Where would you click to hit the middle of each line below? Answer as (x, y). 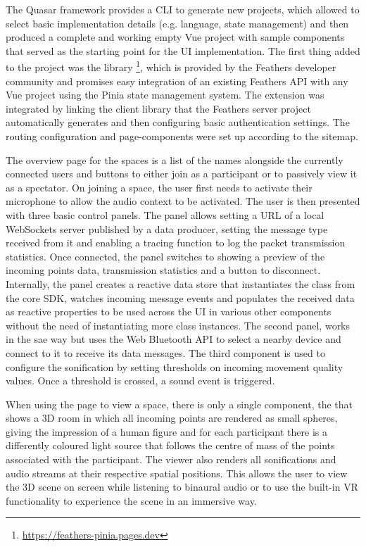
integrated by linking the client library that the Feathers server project (158, 108)
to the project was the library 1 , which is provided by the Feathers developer (171, 66)
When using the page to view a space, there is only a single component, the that (179, 404)
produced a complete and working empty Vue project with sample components (175, 37)
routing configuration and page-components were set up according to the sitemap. (182, 136)
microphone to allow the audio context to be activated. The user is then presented (183, 201)
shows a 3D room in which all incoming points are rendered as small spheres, (172, 418)
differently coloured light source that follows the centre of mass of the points (170, 445)
